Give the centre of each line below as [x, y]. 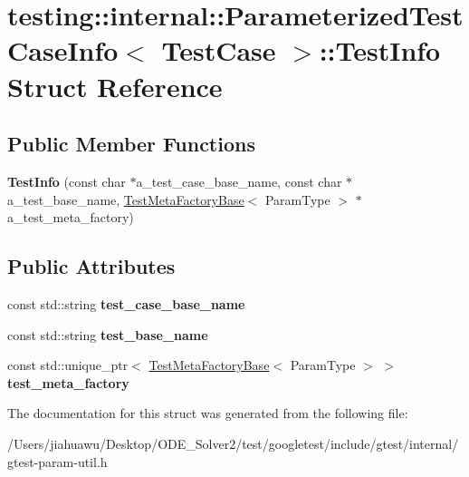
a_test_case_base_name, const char [239, 181]
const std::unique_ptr [68, 365]
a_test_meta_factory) [71, 217]
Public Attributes [91, 266]
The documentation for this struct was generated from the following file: [208, 413]
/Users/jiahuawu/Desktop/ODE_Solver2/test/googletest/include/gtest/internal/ [233, 443]
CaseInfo [63, 50]
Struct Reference [115, 86]
